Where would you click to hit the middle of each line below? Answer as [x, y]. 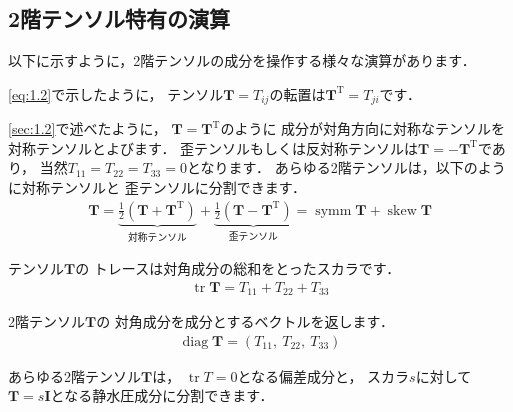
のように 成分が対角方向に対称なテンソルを [363, 128]
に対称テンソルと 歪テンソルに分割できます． [157, 187]
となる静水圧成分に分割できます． [162, 395]
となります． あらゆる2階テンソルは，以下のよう [346, 167]
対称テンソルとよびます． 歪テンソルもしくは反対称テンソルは [213, 147]
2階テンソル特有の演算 [119, 18]
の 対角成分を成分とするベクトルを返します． [245, 321]
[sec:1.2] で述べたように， [87, 128]
